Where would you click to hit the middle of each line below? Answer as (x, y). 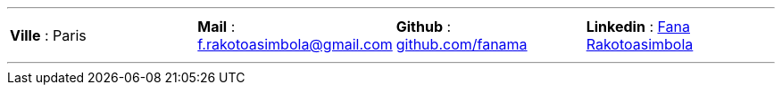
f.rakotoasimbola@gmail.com (295, 44)
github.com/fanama (462, 44)
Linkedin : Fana (638, 27)
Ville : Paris (48, 35)
